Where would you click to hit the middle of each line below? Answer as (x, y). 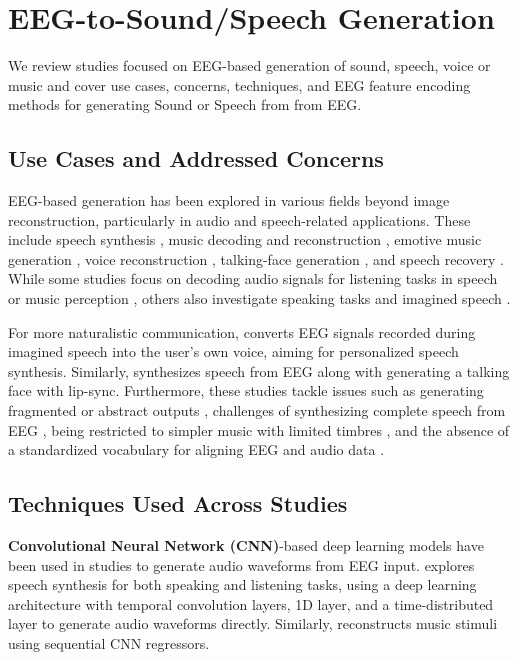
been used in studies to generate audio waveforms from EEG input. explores (241, 564)
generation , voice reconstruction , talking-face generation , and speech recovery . (256, 258)
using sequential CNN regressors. (109, 643)
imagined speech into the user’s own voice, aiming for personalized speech (233, 351)
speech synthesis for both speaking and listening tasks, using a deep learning (242, 584)
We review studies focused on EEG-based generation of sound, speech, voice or (249, 65)
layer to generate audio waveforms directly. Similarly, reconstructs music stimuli (253, 623)
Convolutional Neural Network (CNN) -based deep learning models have (246, 545)
